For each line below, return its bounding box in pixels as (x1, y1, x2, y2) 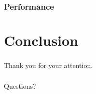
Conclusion (4, 30, 79, 50)
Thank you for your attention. (4, 60, 93, 70)
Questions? (4, 81, 36, 91)
